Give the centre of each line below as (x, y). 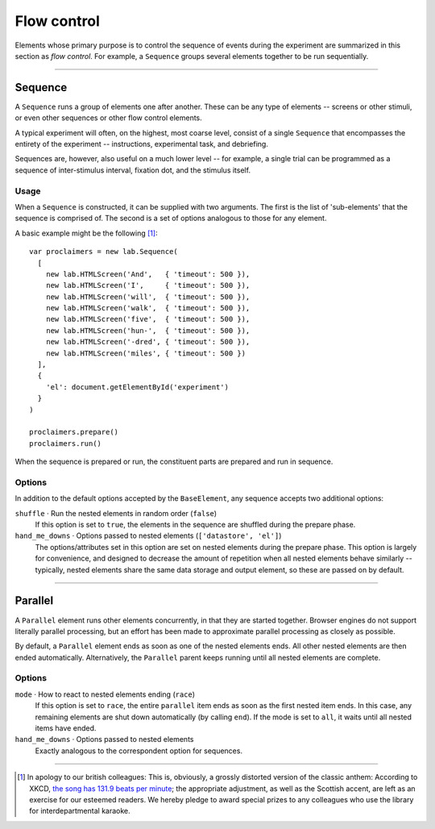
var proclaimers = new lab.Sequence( (104, 252)
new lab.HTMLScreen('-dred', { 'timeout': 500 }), (148, 342)
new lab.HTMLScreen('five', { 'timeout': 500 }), (148, 319)
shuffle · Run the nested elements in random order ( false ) (116, 513)
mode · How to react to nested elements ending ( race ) (105, 694)
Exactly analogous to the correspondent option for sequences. (139, 751)
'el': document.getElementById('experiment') (137, 387)
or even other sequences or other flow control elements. (109, 118)
